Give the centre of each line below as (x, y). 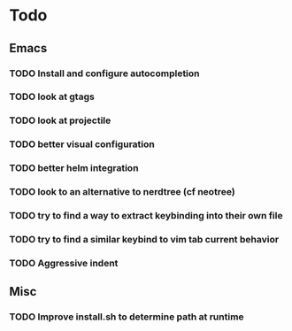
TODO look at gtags (52, 96)
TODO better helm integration (74, 168)
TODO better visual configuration (82, 144)
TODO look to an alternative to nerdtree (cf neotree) (123, 192)
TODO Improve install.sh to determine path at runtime (127, 317)
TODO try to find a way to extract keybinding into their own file (146, 216)
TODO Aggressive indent (64, 263)
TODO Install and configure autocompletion (105, 73)
